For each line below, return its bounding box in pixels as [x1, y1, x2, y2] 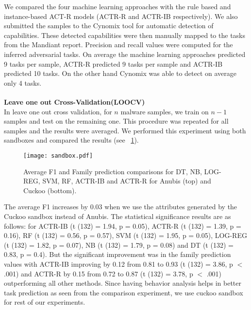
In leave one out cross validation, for [4, 106, 112, 116]
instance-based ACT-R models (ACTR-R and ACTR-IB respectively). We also [4, 11, 238, 21]
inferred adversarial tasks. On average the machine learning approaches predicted [4, 49, 246, 59]
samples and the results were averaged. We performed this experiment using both [4, 125, 246, 135]
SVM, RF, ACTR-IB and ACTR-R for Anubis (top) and [42, 176, 211, 186]
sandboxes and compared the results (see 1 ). [4, 135, 139, 145]
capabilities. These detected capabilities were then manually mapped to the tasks [4, 30, 245, 40]
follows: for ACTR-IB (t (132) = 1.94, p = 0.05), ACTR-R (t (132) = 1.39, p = [4, 220, 241, 231]
